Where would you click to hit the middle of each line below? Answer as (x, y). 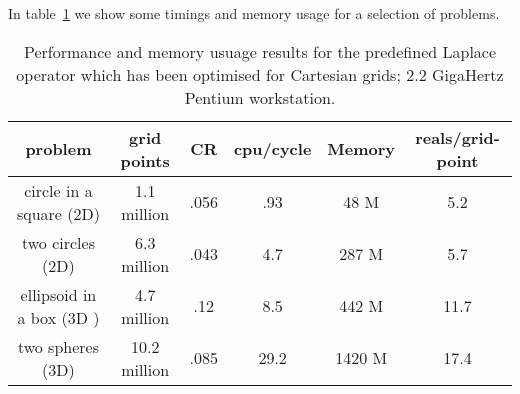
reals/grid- (457, 137)
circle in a (58, 190)
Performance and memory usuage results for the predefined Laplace (260, 51)
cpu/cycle (272, 149)
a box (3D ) (58, 317)
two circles (58, 242)
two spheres (58, 346)
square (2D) (58, 213)
